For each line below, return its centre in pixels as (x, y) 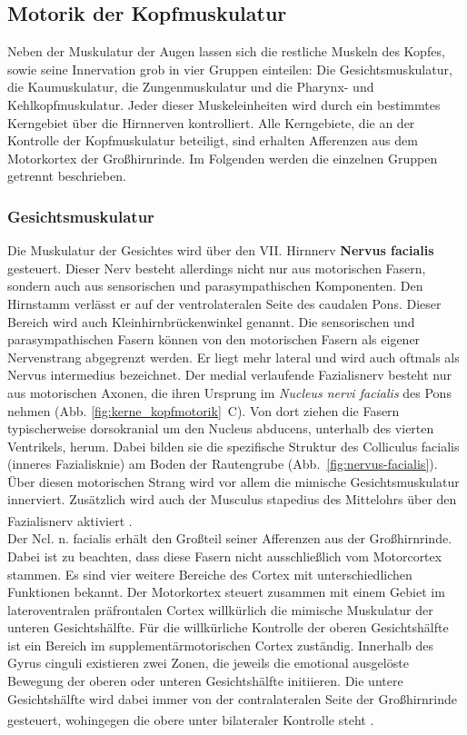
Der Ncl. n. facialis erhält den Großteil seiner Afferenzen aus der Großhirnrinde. (230, 538)
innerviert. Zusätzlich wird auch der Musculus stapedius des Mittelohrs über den (232, 499)
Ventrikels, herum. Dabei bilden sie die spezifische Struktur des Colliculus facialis (233, 446)
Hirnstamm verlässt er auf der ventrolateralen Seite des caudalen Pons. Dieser (224, 303)
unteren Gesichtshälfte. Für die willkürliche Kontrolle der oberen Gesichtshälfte (228, 627)
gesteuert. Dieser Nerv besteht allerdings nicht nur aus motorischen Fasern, (217, 268)
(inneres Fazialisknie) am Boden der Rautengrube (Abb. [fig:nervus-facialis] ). (223, 464)
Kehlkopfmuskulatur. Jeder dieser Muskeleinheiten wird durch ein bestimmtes (224, 104)
